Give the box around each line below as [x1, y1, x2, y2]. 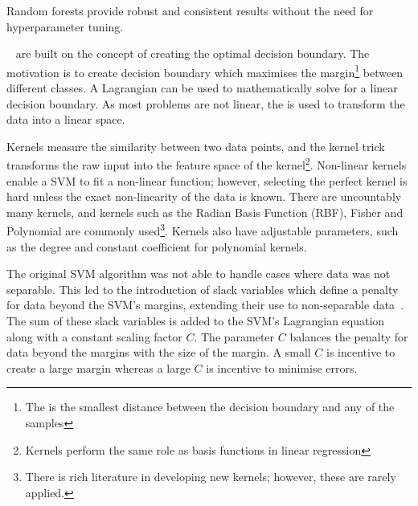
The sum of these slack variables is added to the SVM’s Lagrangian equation [6, 312, 385, 329]
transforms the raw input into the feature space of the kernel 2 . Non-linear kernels [6, 154, 407, 173]
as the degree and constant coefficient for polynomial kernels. [6, 238, 307, 255]
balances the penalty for [289, 328, 408, 345]
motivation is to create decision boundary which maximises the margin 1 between [6, 61, 404, 80]
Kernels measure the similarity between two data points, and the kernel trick [6, 137, 385, 154]
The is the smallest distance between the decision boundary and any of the [25, 398, 395, 415]
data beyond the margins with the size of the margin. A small [6, 344, 311, 361]
